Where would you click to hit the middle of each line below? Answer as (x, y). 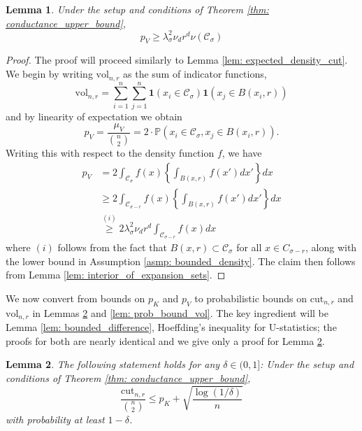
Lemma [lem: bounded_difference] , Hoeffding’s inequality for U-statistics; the (171, 327)
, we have (242, 152)
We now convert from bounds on (75, 298)
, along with (331, 247)
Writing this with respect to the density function (110, 152)
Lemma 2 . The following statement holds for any (113, 364)
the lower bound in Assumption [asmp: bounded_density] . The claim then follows (181, 261)
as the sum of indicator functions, (195, 74)
